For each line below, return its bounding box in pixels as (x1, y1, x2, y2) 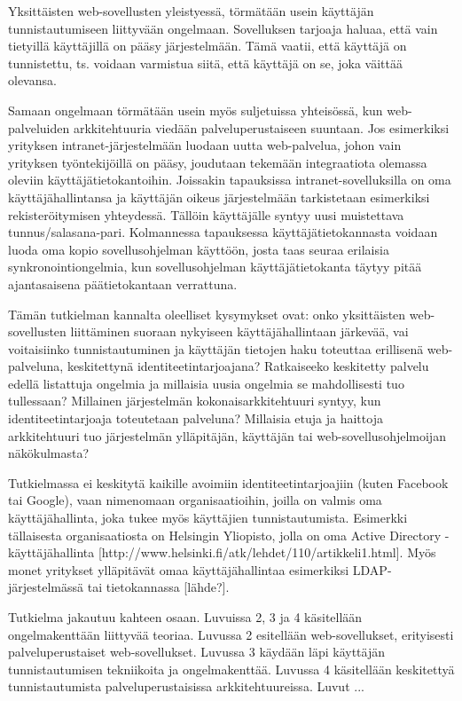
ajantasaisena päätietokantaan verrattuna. (8, 274, 238, 293)
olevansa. (8, 71, 57, 90)
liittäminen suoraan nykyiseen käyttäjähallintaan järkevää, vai (70, 322, 409, 341)
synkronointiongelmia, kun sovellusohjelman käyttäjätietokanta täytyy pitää (8, 257, 422, 276)
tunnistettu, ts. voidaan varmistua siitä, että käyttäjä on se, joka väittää (8, 53, 403, 72)
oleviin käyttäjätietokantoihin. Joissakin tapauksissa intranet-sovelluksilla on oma (8, 170, 451, 189)
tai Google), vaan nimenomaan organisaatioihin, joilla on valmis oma (8, 491, 382, 509)
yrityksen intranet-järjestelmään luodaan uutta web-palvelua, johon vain (8, 136, 402, 154)
